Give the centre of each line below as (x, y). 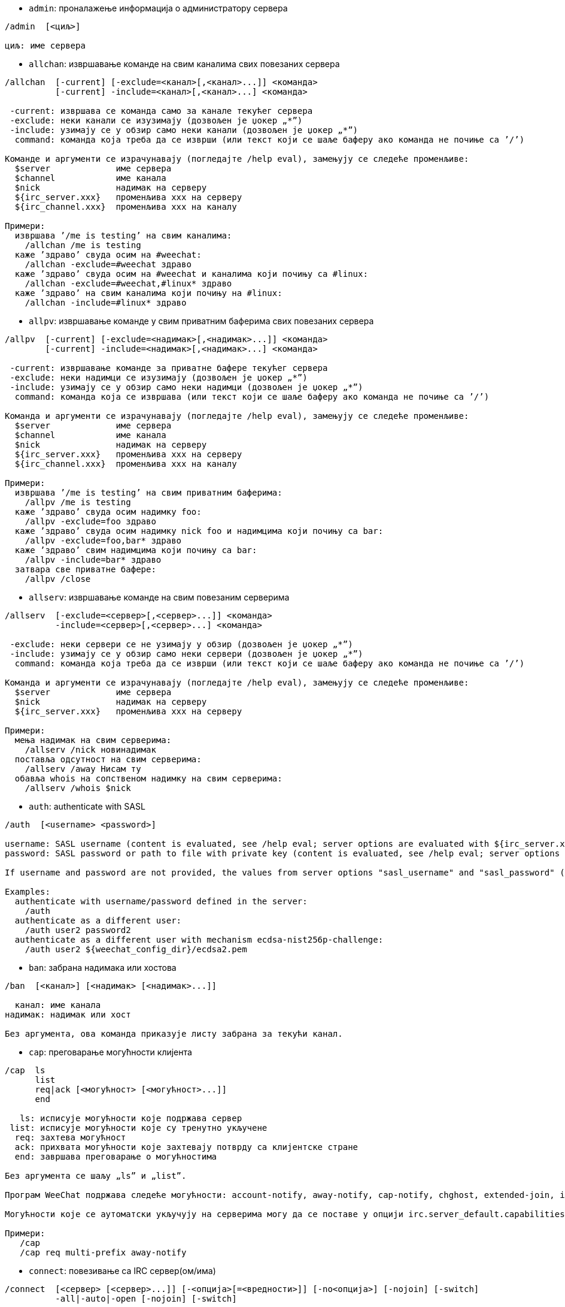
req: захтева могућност (70, 1137)
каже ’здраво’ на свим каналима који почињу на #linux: (148, 293)
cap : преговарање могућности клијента (110, 1052)
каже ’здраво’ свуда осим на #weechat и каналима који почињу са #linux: (191, 274)
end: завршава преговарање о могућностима (116, 1157)
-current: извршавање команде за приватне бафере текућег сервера (169, 368)
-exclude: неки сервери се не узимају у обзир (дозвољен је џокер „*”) (181, 644)
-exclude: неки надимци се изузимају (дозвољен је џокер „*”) (159, 378)
